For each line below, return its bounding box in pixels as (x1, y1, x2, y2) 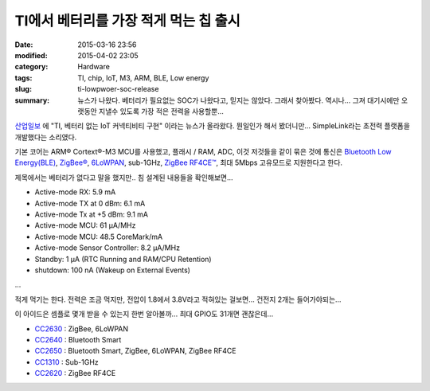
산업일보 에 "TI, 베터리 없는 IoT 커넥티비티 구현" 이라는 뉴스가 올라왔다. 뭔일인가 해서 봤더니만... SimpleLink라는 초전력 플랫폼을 (14, 121, 410, 131)
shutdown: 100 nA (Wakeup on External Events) (34, 265, 191, 275)
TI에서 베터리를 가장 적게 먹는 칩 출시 (14, 12, 240, 29)
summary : (14, 96, 50, 105)
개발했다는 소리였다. (14, 132, 77, 142)
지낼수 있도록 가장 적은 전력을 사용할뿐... (98, 106, 225, 115)
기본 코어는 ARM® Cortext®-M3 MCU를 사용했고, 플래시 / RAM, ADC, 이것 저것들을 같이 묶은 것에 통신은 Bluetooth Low (14, 147, 392, 157)
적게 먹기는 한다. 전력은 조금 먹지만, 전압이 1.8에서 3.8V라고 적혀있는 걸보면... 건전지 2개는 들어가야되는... (14, 295, 342, 304)
